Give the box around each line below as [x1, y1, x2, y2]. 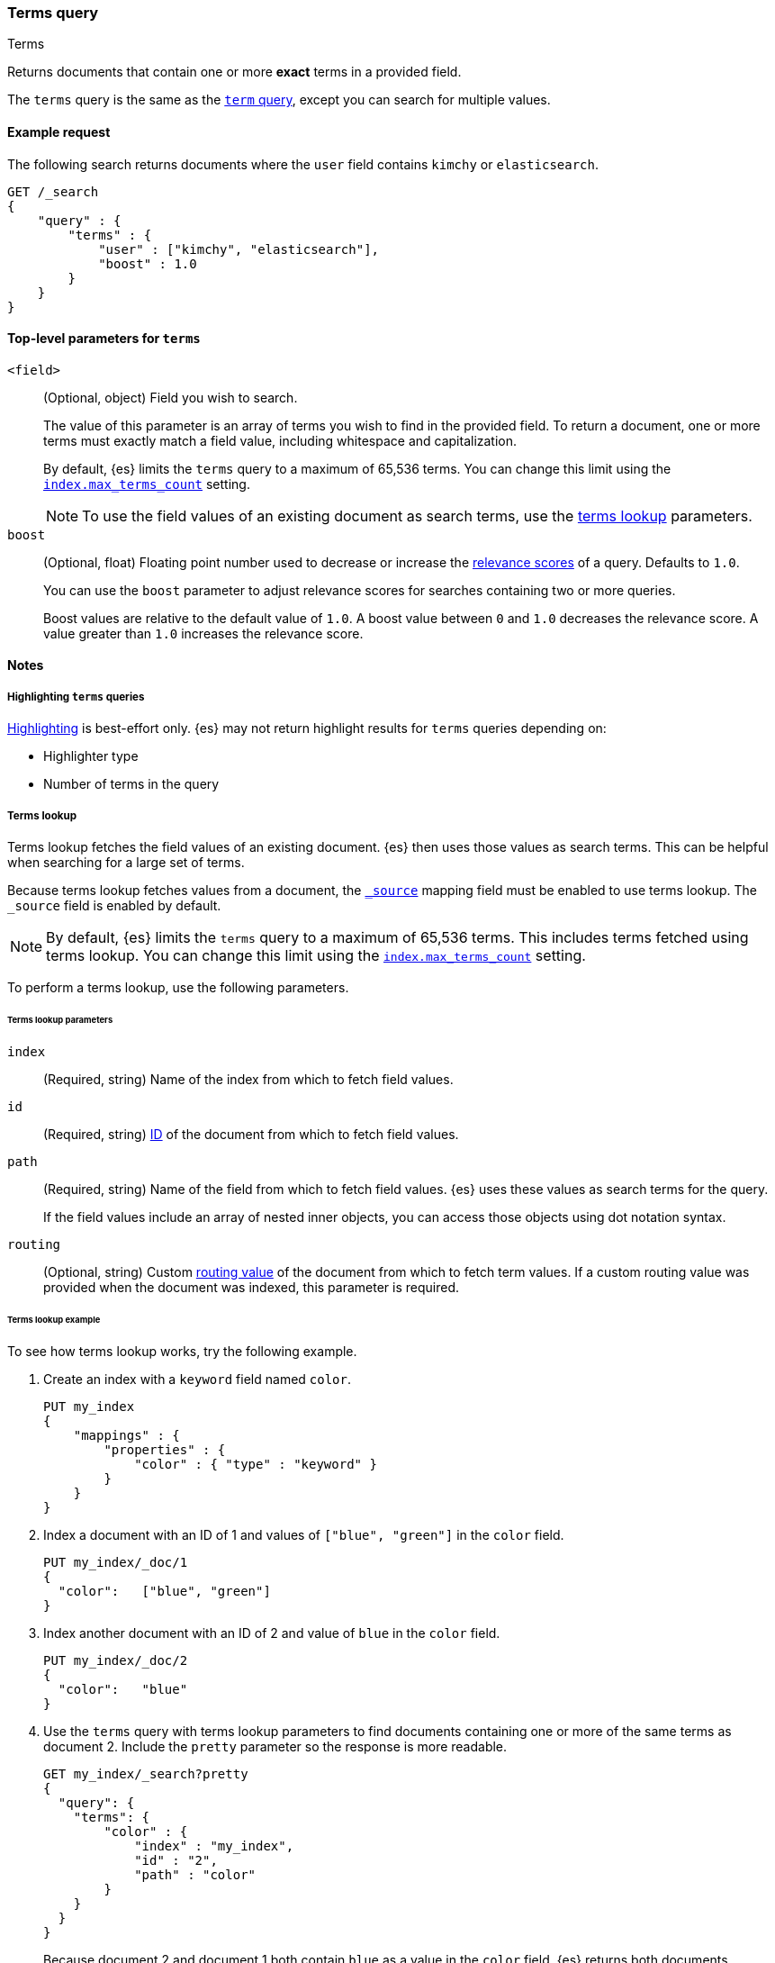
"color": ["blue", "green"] [58, 1584, 271, 1599]
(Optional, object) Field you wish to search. [43, 389, 298, 405]
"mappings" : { [73, 1428, 180, 1443]
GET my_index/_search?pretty [43, 1767, 248, 1782]
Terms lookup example [7, 1314, 101, 1325]
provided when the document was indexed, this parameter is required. [43, 1279, 459, 1295]
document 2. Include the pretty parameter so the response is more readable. [43, 1739, 508, 1755]
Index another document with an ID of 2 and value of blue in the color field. [43, 1625, 500, 1642]
